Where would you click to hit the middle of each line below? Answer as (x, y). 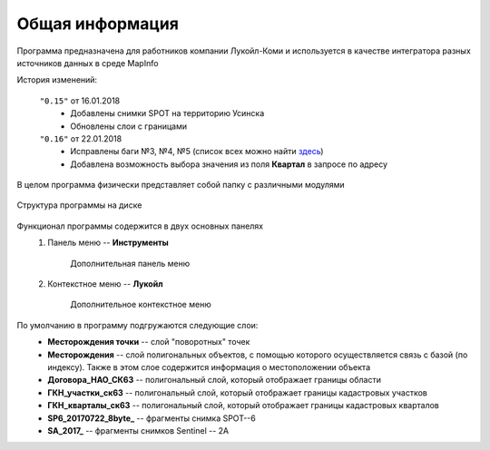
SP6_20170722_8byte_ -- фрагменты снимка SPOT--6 (152, 418)
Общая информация (98, 24)
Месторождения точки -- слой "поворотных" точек (149, 342)
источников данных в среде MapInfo (88, 63)
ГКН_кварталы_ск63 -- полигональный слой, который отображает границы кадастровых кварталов (244, 406)
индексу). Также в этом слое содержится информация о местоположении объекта (209, 367)
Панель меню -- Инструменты (108, 243)
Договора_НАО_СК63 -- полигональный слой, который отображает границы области (214, 380)
